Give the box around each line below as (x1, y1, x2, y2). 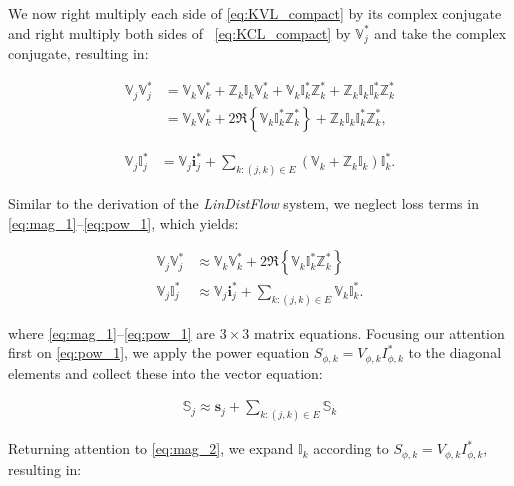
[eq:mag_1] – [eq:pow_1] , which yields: (8, 212, 239, 233)
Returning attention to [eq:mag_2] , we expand (8, 438, 294, 459)
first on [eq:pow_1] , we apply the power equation (8, 342, 310, 363)
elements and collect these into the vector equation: (8, 362, 323, 383)
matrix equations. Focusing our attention (253, 322, 505, 343)
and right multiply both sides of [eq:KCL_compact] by (8, 22, 351, 43)
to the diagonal (408, 342, 502, 363)
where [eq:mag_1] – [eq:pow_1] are (8, 322, 215, 343)
